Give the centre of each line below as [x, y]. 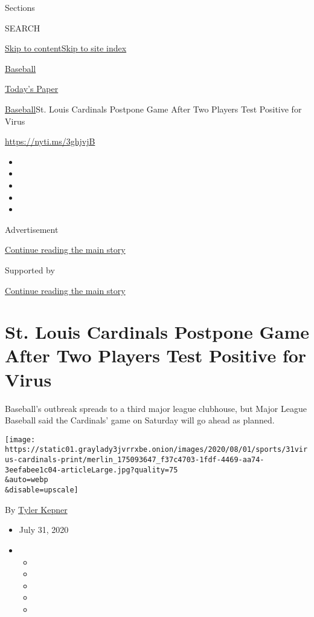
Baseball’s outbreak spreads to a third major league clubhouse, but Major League [156, 408]
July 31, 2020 [44, 530]
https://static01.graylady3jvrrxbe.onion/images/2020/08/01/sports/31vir [156, 450]
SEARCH [23, 28]
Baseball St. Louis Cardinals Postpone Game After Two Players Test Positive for [153, 109]
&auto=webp [27, 480]
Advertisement [32, 229]
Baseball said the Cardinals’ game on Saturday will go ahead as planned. [140, 420]
